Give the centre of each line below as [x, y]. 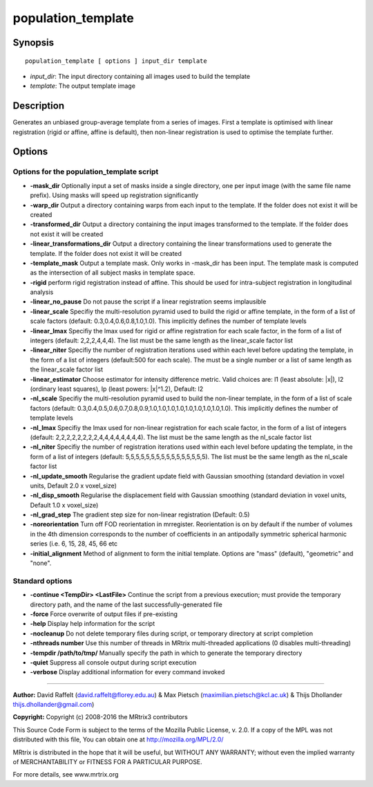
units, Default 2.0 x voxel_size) [74, 485]
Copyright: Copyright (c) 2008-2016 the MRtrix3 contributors [100, 717]
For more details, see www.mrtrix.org [66, 775]
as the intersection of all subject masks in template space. [113, 272]
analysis [42, 292]
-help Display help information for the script [93, 624]
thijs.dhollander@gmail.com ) [54, 705]
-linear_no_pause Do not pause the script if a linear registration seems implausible [148, 302]
